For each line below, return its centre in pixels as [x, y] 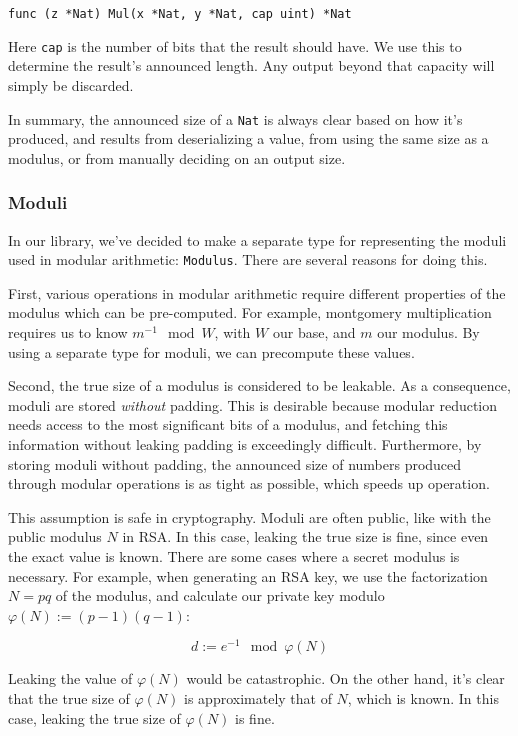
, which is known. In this [423, 697]
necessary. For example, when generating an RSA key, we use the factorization [248, 575]
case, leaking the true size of [94, 717]
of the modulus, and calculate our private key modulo [220, 595]
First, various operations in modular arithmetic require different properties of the [257, 292]
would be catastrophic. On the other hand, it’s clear [345, 678]
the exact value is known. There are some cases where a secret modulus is [234, 555]
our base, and [314, 332]
